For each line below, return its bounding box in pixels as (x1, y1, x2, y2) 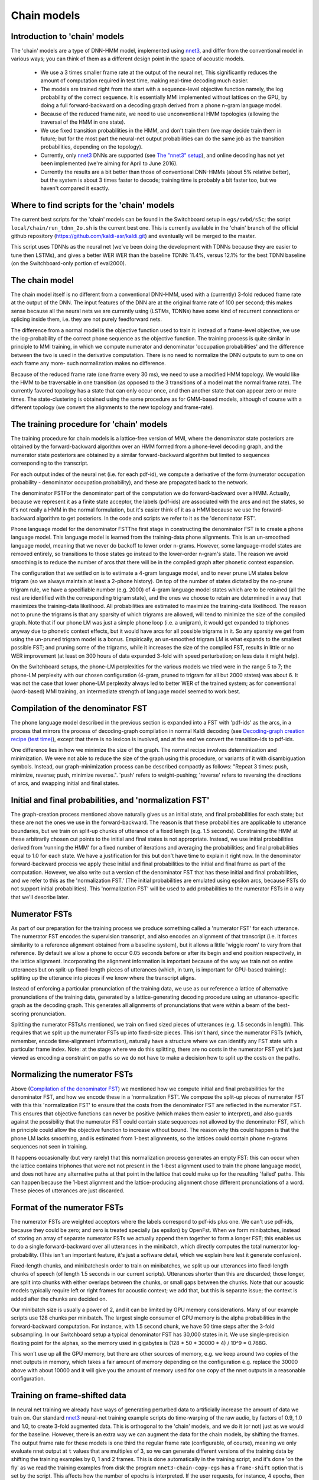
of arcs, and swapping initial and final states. (11, 780, 120, 787)
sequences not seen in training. (11, 1143, 88, 1150)
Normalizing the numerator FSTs (11, 1069, 133, 1080)
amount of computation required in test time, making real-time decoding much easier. (40, 77, 249, 84)
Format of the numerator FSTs (11, 1202, 124, 1213)
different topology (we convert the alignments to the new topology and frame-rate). (11, 404, 214, 411)
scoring (11, 1010, 30, 1017)
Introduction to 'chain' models (11, 31, 124, 41)
